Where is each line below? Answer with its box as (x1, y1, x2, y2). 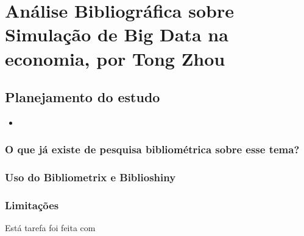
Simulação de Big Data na (5, 22, 228, 47)
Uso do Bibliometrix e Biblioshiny (5, 170, 176, 185)
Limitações (5, 198, 59, 213)
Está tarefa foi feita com (5, 221, 96, 234)
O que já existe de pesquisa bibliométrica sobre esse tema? (5, 142, 300, 157)
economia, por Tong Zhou (5, 46, 225, 71)
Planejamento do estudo (5, 88, 160, 106)
